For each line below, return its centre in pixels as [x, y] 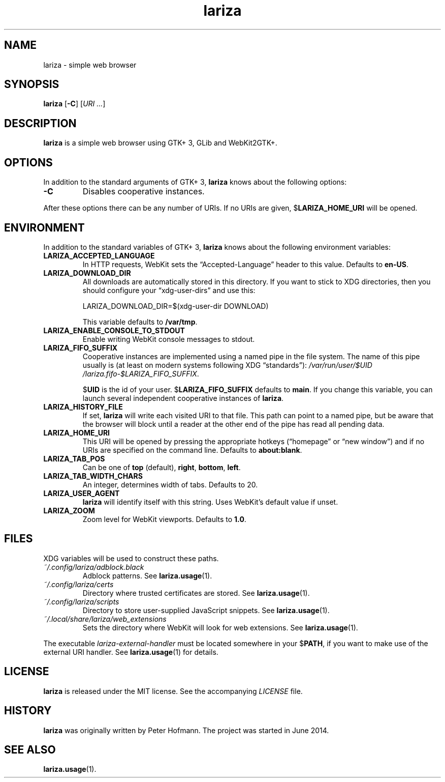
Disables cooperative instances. [144, 192]
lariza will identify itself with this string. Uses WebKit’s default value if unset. [210, 502]
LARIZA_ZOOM [69, 510]
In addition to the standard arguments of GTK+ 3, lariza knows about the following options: [195, 182]
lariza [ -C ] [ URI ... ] [74, 104]
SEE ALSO [30, 749]
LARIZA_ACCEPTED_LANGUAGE [99, 255]
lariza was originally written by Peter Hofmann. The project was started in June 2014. [186, 730]
